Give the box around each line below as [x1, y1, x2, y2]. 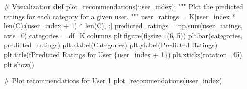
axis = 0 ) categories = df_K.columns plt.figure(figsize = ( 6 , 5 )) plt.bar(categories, [4, 30, 243, 40]
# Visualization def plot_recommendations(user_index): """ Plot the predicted [4, 1, 243, 11]
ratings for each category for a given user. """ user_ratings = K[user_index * [4, 11, 236, 21]
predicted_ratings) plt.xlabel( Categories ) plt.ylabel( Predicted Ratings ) [4, 40, 218, 50]
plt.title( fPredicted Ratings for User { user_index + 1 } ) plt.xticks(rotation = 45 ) [4, 49, 242, 59]
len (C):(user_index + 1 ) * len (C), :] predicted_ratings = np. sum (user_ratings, [4, 21, 243, 31]
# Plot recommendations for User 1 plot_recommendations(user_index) [4, 75, 222, 86]
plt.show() [4, 59, 34, 69]
